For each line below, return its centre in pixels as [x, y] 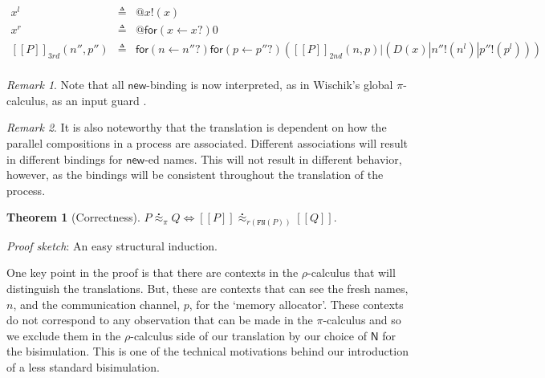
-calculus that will [352, 272]
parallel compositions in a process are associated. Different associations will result [207, 142]
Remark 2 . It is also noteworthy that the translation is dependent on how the [197, 127]
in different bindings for [65, 159]
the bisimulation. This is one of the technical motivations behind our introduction [207, 351]
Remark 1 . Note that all [65, 85]
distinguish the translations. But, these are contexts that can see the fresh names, [207, 289]
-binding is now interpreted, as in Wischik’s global [270, 85]
